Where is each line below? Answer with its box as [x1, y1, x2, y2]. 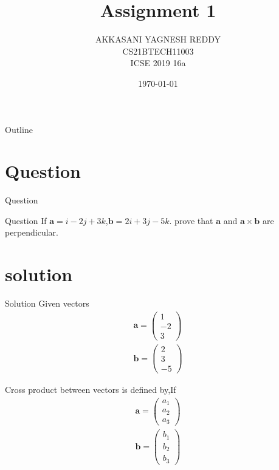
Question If [5, 214, 47, 226]
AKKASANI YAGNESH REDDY [95, 33, 221, 46]
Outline [5, 123, 33, 135]
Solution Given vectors [5, 297, 89, 310]
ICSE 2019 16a [130, 56, 186, 69]
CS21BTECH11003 [122, 44, 194, 57]
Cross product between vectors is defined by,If [5, 383, 176, 396]
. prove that [169, 214, 213, 226]
